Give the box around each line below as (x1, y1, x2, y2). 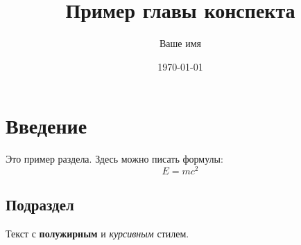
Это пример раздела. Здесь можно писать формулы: (6, 152, 223, 166)
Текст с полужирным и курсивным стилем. (6, 226, 189, 241)
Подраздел (6, 194, 74, 215)
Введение (6, 111, 87, 140)
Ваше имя (160, 36, 201, 51)
